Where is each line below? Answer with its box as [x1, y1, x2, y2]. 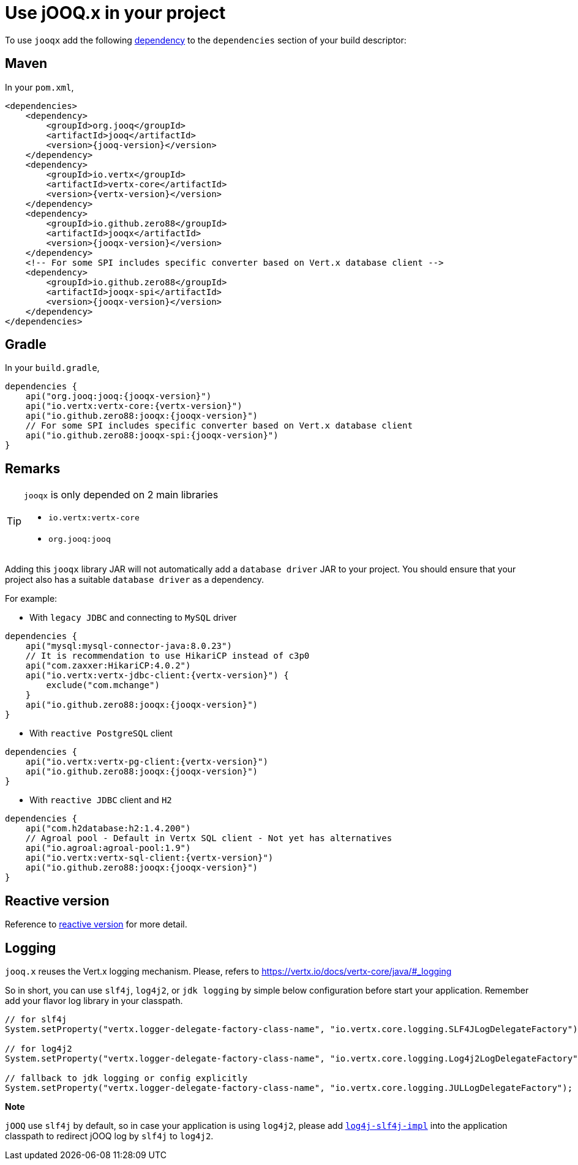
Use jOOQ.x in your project [5, 2, 226, 23]
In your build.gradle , [5, 362, 100, 373]
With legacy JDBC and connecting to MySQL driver [29, 612, 237, 623]
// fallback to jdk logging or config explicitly [5, 1073, 248, 1083]
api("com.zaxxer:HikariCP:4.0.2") [25, 661, 191, 671]
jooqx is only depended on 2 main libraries [24, 489, 219, 501]
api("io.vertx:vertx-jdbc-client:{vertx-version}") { [25, 670, 289, 681]
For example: [5, 593, 58, 604]
